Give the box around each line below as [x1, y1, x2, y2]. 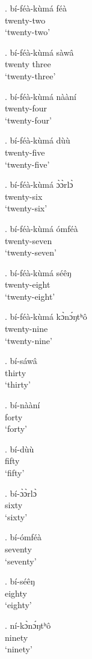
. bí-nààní [5, 399, 40, 411]
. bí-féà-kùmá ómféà [5, 222, 78, 234]
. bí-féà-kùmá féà [5, 2, 67, 14]
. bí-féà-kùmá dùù [5, 134, 70, 147]
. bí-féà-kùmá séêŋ [5, 266, 72, 279]
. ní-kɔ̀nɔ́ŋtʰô [5, 618, 51, 631]
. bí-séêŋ [5, 575, 35, 588]
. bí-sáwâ [5, 354, 37, 367]
